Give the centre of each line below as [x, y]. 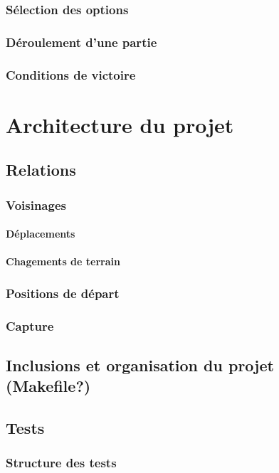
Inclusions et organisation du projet [140, 365]
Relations [41, 170]
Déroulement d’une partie [81, 42]
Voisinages [36, 204]
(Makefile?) [48, 386]
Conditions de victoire [71, 74]
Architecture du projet [120, 124]
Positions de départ [63, 293]
